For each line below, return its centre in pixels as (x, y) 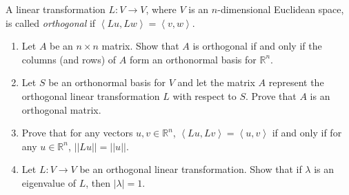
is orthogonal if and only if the (257, 46)
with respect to (205, 95)
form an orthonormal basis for (193, 59)
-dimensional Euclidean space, (281, 9)
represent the (296, 82)
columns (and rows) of (69, 59)
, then (98, 182)
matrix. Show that (140, 46)
